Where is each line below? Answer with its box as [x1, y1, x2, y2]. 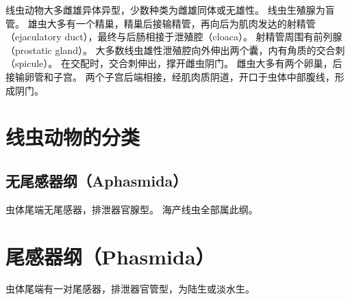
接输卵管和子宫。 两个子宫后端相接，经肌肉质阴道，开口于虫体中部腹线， [5, 69, 335, 83]
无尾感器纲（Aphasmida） [5, 169, 188, 191]
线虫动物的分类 [5, 123, 140, 151]
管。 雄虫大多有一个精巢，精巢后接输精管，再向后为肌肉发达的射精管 [5, 16, 316, 30]
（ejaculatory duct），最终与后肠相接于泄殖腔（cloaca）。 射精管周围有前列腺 [5, 29, 342, 44]
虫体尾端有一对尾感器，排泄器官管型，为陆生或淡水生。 [5, 282, 255, 296]
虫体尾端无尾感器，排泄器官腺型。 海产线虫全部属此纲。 [5, 202, 258, 216]
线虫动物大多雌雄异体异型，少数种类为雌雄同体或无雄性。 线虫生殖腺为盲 [5, 3, 335, 16]
